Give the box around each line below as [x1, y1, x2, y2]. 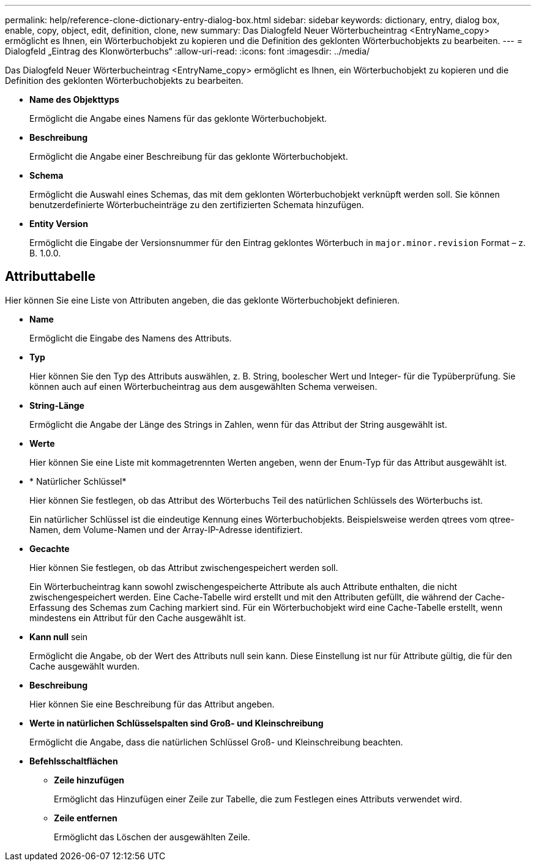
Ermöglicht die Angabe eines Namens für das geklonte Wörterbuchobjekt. [29, 113, 327, 124]
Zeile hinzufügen [54, 774, 125, 785]
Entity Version [29, 218, 88, 229]
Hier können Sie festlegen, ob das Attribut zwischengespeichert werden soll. [29, 562, 338, 573]
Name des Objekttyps [29, 94, 119, 105]
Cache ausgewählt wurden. [29, 660, 140, 671]
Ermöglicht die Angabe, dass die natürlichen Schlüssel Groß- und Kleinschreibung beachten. [29, 736, 403, 747]
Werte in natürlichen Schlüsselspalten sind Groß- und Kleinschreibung [29, 717, 324, 728]
